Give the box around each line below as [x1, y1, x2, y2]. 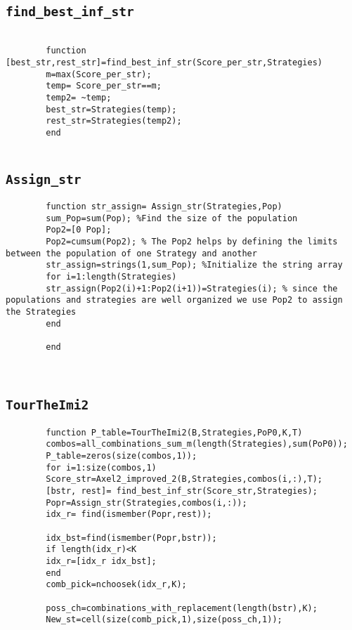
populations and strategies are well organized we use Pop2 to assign [6, 295, 343, 306]
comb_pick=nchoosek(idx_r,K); [46, 579, 187, 590]
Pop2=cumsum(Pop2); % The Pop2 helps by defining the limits [46, 237, 338, 247]
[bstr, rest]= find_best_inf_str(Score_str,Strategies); [46, 486, 318, 497]
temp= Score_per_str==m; [46, 81, 162, 91]
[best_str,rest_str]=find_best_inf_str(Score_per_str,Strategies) [6, 58, 323, 68]
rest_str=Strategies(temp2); [46, 116, 182, 126]
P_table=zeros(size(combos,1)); [46, 451, 197, 461]
